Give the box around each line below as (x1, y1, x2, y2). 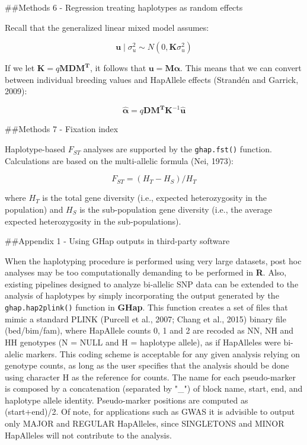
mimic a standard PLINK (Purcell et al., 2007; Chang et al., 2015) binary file (5, 312, 286, 325)
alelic (5, 347, 24, 360)
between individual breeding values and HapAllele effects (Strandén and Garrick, (5, 73, 299, 85)
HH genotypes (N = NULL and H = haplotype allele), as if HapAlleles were (5, 335, 281, 348)
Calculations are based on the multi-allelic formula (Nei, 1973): (5, 154, 234, 167)
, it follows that (89, 62, 146, 74)
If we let (5, 62, 35, 74)
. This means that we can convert (180, 62, 302, 74)
